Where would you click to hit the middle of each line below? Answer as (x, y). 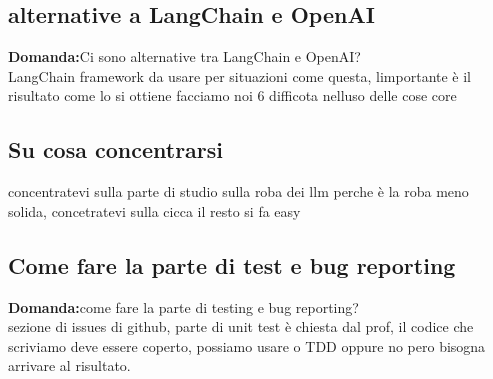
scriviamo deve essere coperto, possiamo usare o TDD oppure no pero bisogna (247, 345)
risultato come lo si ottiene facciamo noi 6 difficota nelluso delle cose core (232, 95)
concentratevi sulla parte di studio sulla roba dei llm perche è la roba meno (238, 191)
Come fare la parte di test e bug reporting (232, 264)
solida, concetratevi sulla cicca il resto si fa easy (154, 210)
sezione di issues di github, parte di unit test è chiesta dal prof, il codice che (241, 326)
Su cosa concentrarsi (116, 149)
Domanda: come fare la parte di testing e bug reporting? (183, 306)
